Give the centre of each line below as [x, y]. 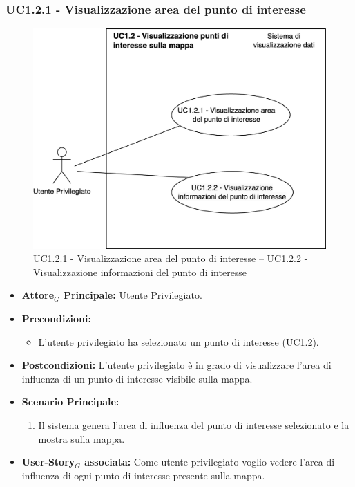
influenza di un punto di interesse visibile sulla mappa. [137, 378]
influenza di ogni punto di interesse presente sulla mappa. [143, 475]
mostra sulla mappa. [81, 438]
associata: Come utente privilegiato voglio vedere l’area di [210, 462]
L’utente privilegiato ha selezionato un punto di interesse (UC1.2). [179, 341]
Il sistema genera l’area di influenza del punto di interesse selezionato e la [194, 424]
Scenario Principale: [70, 402]
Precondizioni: [56, 318]
